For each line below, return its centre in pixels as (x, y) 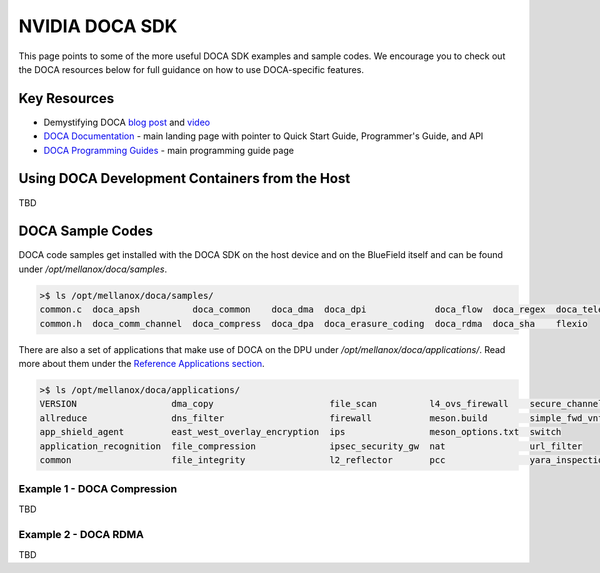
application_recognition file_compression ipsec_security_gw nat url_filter (311, 446)
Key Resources (66, 98)
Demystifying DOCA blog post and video (126, 122)
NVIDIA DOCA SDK (98, 26)
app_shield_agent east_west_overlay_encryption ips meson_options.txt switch (300, 432)
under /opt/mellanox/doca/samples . (93, 269)
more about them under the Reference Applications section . (141, 363)
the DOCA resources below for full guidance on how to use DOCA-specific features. (191, 69)
